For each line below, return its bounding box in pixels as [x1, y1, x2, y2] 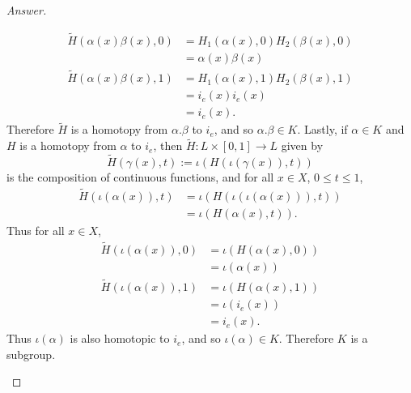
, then [153, 137, 183, 154]
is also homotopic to [70, 330, 170, 347]
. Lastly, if [297, 121, 348, 138]
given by [281, 137, 324, 154]
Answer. [6, 2, 47, 18]
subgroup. [6, 345, 56, 362]
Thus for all [6, 221, 65, 238]
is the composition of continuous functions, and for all [6, 169, 274, 186]
